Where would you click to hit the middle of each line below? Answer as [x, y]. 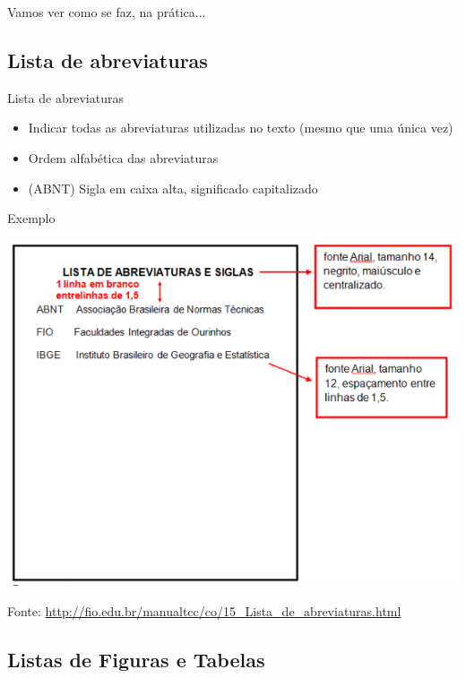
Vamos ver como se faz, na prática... [107, 12]
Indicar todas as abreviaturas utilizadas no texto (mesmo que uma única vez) [241, 128]
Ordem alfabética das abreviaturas [123, 157]
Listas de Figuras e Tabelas [136, 659]
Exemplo [31, 218]
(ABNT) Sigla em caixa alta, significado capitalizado [173, 188]
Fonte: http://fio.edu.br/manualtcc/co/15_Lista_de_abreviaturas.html [204, 610]
